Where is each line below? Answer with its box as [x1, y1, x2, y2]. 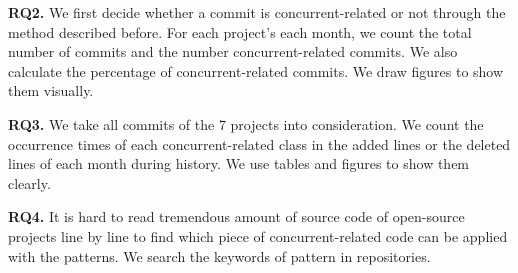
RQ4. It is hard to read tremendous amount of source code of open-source [8, 206, 465, 227]
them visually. [8, 80, 94, 101]
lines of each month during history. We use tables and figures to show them [8, 153, 470, 174]
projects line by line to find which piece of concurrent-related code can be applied [8, 225, 508, 246]
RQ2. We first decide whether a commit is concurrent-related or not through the [8, 2, 506, 22]
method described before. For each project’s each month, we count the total [8, 21, 472, 42]
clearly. [8, 172, 51, 193]
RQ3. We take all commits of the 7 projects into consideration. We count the [8, 113, 484, 134]
